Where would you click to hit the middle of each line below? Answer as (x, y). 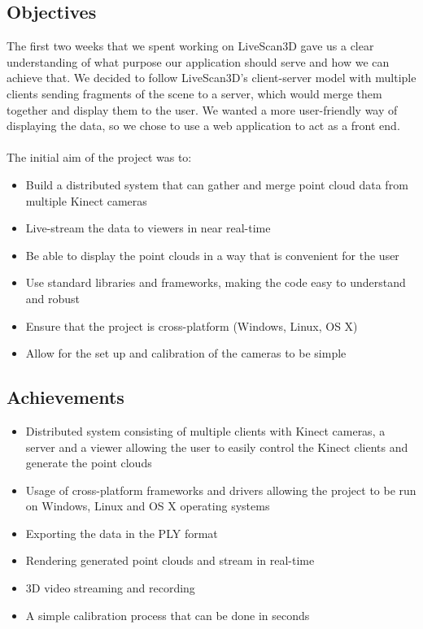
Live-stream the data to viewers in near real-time (148, 228)
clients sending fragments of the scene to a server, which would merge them (194, 93)
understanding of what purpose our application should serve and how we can (198, 61)
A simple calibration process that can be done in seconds (168, 615)
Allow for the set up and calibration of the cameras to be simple (186, 353)
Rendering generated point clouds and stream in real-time (170, 560)
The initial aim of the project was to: (99, 157)
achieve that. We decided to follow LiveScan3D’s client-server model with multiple (211, 78)
